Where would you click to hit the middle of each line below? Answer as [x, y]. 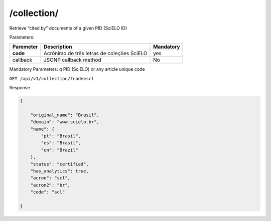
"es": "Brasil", [61, 143]
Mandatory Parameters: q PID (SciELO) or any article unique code [77, 69]
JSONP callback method [72, 60]
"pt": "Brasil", [61, 136]
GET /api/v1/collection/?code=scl [52, 78]
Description [58, 47]
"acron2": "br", [50, 185]
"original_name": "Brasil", [65, 115]
